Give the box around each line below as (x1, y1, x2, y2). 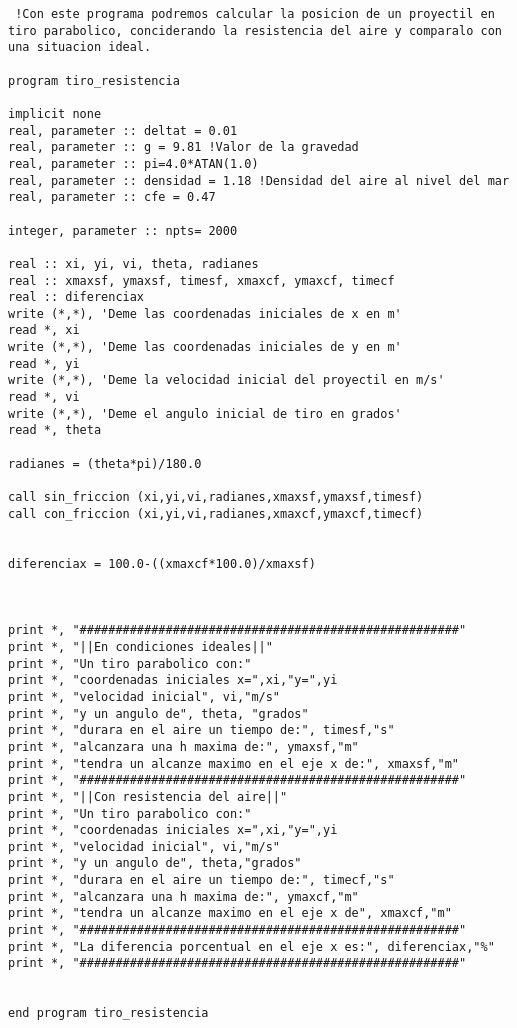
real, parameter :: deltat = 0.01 (8, 123, 238, 138)
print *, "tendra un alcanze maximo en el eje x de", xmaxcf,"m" (8, 906, 452, 921)
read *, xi (8, 323, 80, 338)
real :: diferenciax (8, 290, 145, 305)
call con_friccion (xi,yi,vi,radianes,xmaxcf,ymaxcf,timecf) (8, 506, 424, 521)
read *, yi (8, 356, 80, 371)
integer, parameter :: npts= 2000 (8, 223, 238, 238)
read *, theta (8, 423, 102, 438)
